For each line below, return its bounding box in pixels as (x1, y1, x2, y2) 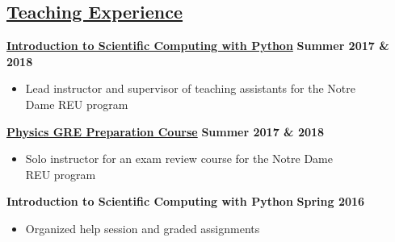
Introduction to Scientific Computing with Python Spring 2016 (6, 193, 365, 210)
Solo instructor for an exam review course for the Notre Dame (25, 150, 333, 167)
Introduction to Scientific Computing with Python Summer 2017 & (6, 37, 389, 54)
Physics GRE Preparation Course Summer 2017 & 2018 (6, 123, 325, 140)
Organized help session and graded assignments (25, 219, 260, 236)
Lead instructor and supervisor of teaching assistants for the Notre (25, 80, 355, 97)
